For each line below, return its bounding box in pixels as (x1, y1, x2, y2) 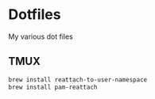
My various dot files (8, 32, 73, 41)
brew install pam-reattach (8, 83, 98, 91)
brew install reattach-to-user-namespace (8, 75, 148, 84)
